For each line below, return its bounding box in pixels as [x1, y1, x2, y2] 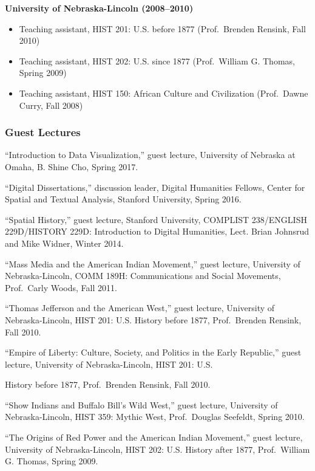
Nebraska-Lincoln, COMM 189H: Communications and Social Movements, [5, 269, 281, 282]
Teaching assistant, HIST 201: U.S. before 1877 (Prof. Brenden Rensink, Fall [19, 22, 306, 35]
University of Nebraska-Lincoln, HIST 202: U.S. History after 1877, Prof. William [5, 442, 310, 455]
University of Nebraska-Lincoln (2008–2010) [5, 2, 194, 14]
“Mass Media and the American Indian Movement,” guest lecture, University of [5, 257, 300, 270]
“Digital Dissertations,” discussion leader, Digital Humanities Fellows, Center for [5, 180, 305, 193]
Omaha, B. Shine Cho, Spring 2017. [5, 160, 138, 173]
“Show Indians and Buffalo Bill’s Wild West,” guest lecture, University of [5, 398, 278, 411]
